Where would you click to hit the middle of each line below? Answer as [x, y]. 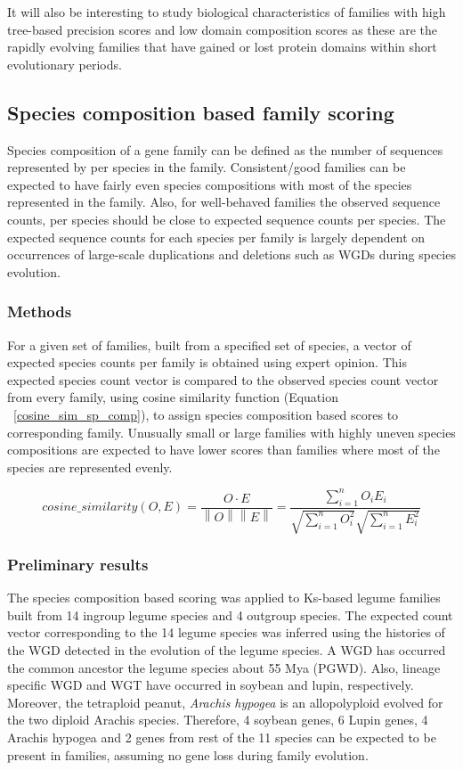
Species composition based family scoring [201, 112]
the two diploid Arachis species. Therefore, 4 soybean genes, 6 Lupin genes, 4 [218, 720]
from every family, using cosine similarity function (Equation [173, 397]
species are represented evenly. [90, 467]
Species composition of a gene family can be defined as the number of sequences [225, 149]
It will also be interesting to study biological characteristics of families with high [227, 12]
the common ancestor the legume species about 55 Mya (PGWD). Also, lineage [224, 667]
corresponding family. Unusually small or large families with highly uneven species [231, 432]
